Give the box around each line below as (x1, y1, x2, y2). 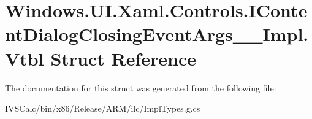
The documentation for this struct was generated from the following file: (5, 81, 276, 94)
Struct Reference (50, 45, 197, 71)
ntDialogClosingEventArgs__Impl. (5, 21, 309, 47)
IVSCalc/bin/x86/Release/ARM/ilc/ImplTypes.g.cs (5, 102, 200, 115)
